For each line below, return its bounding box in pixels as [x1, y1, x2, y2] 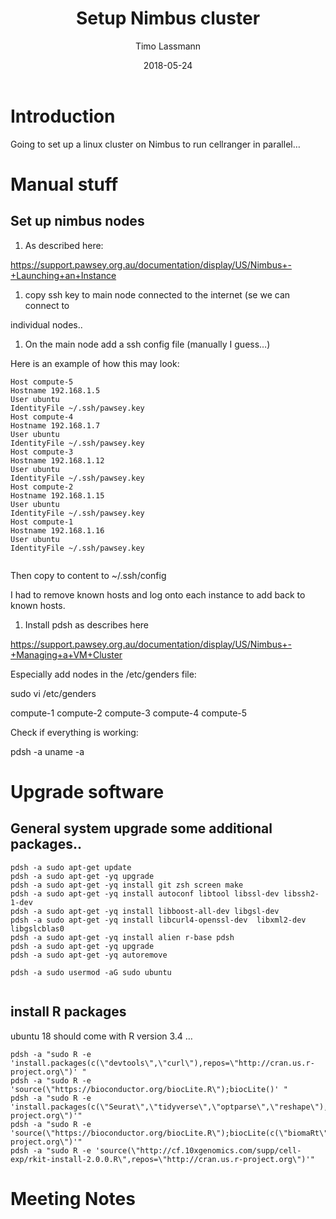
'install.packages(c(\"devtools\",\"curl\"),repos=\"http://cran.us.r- [10, 1058, 315, 1068]
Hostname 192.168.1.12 [10, 455, 105, 466]
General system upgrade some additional [10, 820, 273, 837]
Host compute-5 [10, 377, 74, 387]
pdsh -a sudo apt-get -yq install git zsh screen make [10, 880, 244, 890]
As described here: [24, 239, 104, 251]
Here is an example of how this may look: [10, 357, 180, 369]
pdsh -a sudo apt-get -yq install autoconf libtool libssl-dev [10, 888, 280, 899]
